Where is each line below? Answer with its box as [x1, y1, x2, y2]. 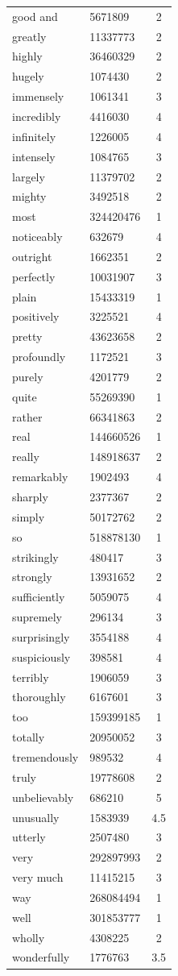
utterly [12, 829, 46, 845]
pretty [12, 328, 43, 345]
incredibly [12, 107, 61, 124]
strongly [12, 568, 52, 585]
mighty [12, 188, 47, 205]
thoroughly [12, 688, 66, 705]
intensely [12, 147, 56, 164]
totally [12, 729, 45, 745]
